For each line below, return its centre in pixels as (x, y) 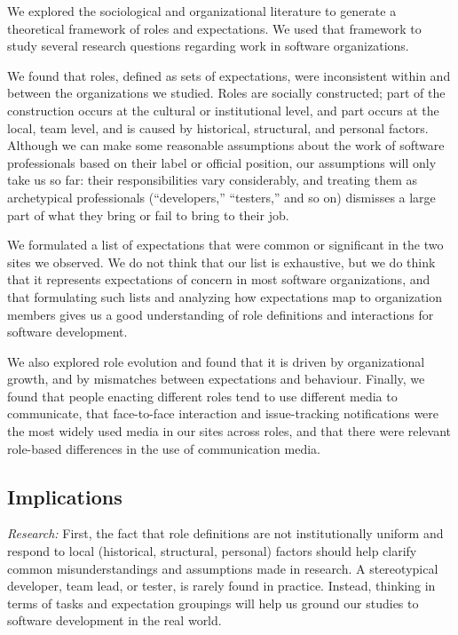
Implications (65, 496)
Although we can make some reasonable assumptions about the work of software (226, 145)
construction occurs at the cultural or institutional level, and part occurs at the (223, 110)
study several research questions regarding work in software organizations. (208, 46)
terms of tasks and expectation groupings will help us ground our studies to (213, 603)
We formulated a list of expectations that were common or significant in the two (225, 245)
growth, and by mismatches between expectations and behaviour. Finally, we (216, 379)
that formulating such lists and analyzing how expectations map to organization (225, 296)
